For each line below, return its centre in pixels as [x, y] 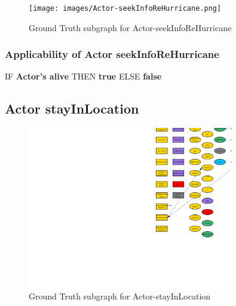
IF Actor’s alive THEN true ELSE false [83, 76]
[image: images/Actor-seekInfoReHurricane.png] [125, 8]
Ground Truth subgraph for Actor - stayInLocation [120, 296]
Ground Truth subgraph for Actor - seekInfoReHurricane [130, 27]
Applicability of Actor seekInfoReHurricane [112, 54]
